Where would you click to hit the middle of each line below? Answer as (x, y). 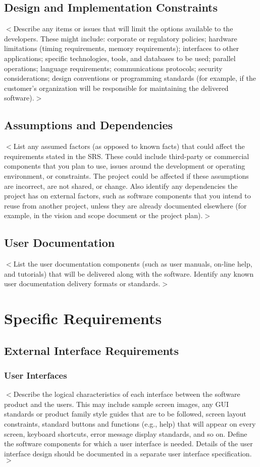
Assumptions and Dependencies (89, 125)
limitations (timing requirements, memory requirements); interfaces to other (122, 48)
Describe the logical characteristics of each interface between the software (127, 394)
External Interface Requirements (92, 350)
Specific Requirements (83, 318)
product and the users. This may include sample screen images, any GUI (117, 404)
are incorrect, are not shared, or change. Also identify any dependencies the (121, 186)
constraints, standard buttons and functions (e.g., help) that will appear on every (130, 424)
